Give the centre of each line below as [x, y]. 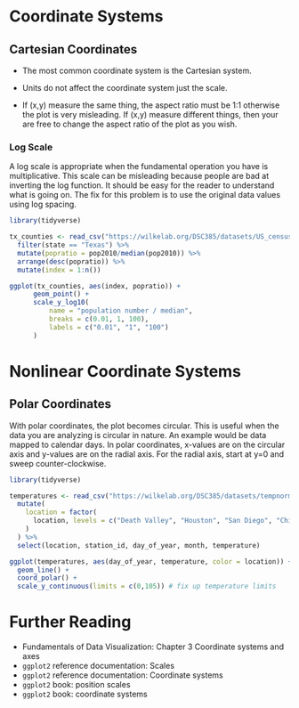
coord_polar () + [47, 578]
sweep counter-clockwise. [58, 463]
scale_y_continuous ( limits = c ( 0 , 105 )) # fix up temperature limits [147, 586]
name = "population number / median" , [121, 311]
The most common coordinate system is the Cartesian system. [137, 70]
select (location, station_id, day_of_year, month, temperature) [139, 545]
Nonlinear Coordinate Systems [125, 371]
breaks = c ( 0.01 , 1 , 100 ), [99, 319]
